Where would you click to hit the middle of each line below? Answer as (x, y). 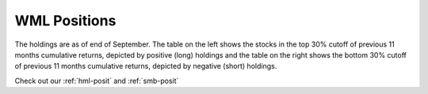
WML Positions (65, 21)
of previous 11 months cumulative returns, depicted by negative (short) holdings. (146, 66)
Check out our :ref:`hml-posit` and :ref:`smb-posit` (97, 81)
